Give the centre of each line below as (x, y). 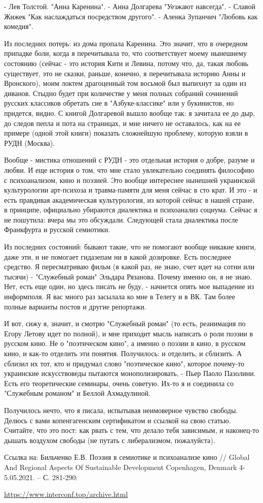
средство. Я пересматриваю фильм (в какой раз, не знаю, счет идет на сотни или (129, 266)
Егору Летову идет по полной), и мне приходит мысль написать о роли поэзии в (129, 333)
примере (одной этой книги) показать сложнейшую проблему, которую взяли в (126, 133)
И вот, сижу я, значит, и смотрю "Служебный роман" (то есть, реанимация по (125, 323)
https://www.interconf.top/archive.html (66, 494)
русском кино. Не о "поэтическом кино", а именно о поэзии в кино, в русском (125, 343)
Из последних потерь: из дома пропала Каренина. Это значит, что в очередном (126, 43)
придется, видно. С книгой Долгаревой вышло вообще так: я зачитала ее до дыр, (129, 113)
